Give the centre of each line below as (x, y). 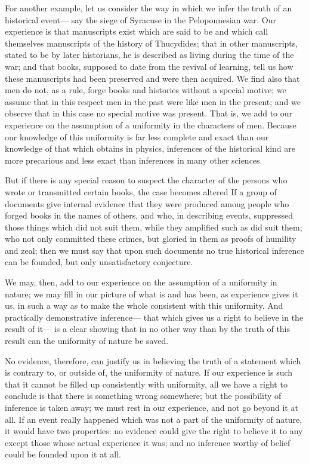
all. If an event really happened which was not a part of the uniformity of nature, (154, 419)
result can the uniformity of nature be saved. (87, 341)
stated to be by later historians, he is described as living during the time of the (149, 55)
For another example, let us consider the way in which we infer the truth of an (149, 8)
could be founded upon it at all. (63, 454)
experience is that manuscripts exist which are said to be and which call (137, 31)
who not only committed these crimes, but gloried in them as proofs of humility (151, 239)
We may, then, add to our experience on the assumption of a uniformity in (141, 282)
